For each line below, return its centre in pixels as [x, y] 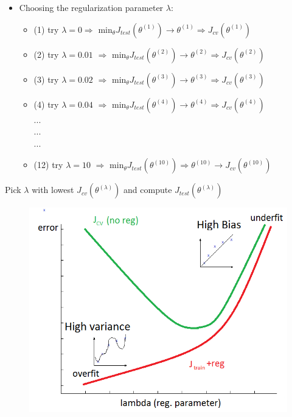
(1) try [46, 29]
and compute [148, 190]
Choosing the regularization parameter [91, 7]
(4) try [46, 104]
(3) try [46, 79]
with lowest [53, 190]
